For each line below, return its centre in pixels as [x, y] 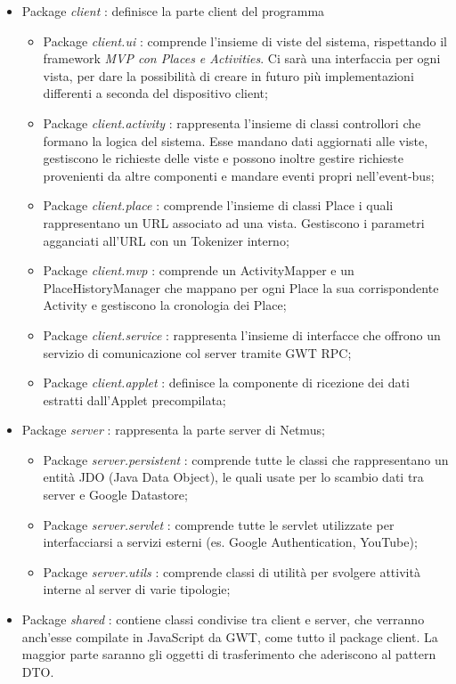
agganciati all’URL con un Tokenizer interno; [166, 240]
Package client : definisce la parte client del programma [173, 11]
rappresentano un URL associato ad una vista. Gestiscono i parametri [234, 222]
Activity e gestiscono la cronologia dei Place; [165, 305]
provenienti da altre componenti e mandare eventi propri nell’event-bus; [239, 175]
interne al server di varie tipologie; [137, 589]
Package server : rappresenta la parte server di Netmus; [173, 430]
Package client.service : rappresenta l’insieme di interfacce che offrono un [242, 334]
